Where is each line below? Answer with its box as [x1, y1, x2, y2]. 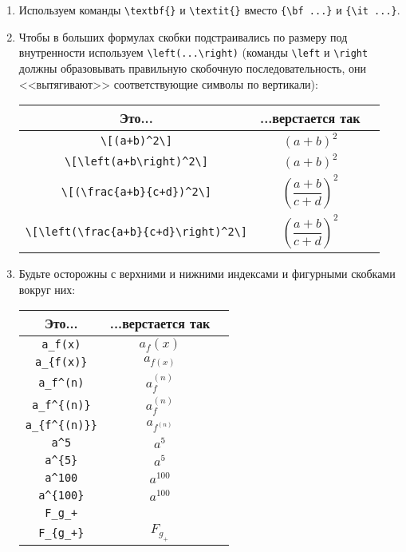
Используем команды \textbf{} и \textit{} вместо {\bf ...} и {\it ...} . [18, 2, 400, 18]
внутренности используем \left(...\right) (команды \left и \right [18, 44, 369, 61]
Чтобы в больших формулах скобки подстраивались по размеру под [18, 28, 348, 45]
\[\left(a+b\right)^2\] [64, 155, 208, 169]
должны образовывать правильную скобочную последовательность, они [18, 59, 366, 76]
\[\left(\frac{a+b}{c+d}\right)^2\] [25, 225, 248, 239]
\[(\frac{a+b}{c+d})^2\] [61, 185, 212, 199]
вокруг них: [18, 280, 76, 297]
